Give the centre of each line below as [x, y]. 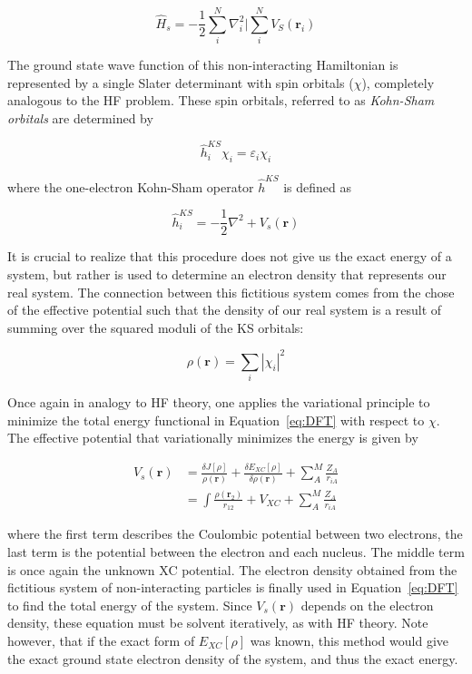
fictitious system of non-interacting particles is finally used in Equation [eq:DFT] [233, 587]
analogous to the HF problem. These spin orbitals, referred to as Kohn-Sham [221, 100]
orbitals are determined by [80, 117]
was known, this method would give [349, 640]
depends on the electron [367, 605]
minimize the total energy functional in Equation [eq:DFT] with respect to [216, 420]
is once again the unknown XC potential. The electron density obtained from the [232, 569]
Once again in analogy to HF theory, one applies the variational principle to [219, 402]
